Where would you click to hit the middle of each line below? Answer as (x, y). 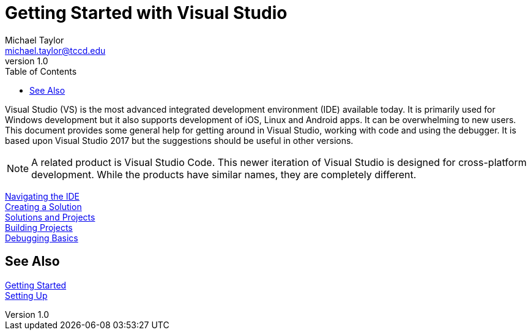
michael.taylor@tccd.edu (55, 50)
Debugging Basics (42, 238)
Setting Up (26, 295)
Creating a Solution (43, 206)
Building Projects (39, 227)
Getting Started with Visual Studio (146, 13)
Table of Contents (41, 71)
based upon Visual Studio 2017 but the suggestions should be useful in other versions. (179, 140)
